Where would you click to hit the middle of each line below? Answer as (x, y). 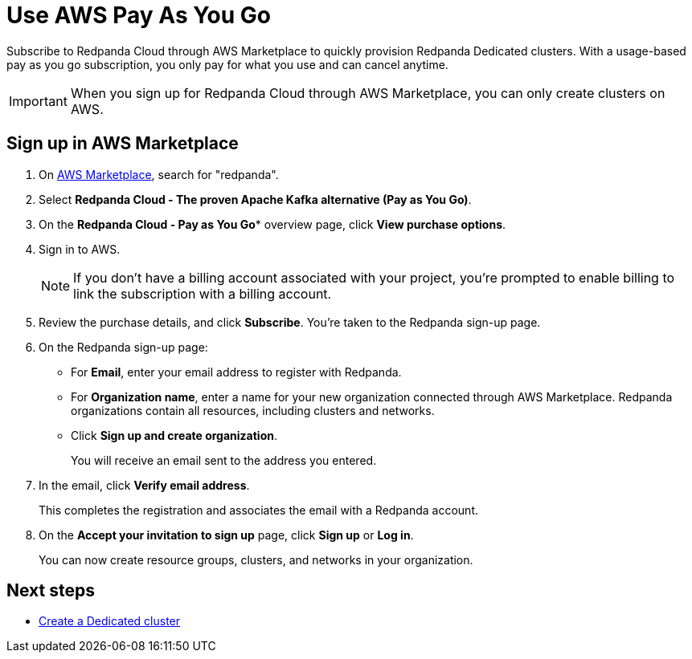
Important (38, 101)
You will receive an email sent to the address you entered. (224, 460)
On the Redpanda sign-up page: (123, 347)
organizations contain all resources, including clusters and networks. (253, 410)
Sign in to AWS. (80, 249)
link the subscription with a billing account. (203, 293)
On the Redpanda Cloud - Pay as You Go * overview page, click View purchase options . (272, 224)
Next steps (51, 591)
